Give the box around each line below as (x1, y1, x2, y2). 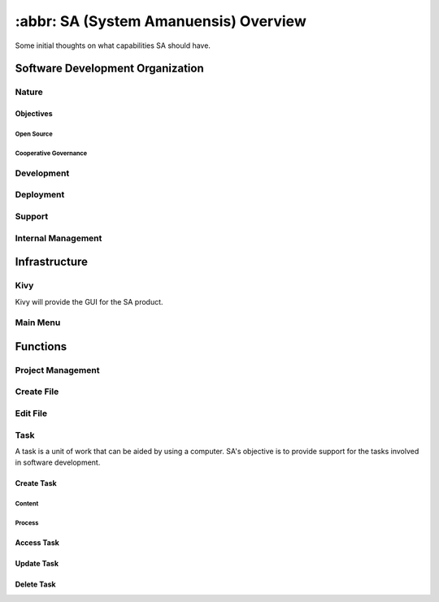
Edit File (15, 407, 48, 418)
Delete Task (15, 579, 56, 589)
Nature (15, 86, 44, 97)
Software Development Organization (15, 62, 205, 76)
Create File (15, 386, 59, 397)
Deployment (15, 189, 65, 201)
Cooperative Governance (15, 149, 88, 158)
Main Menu (15, 317, 61, 328)
